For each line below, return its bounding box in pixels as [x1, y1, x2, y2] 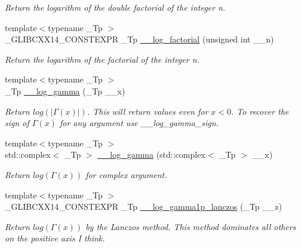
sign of [5, 117, 29, 129]
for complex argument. [85, 168, 167, 180]
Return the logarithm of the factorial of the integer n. [5, 53, 199, 65]
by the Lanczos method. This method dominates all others [85, 220, 296, 232]
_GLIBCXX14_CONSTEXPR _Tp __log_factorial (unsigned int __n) [5, 33, 274, 45]
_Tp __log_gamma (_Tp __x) [5, 84, 125, 97]
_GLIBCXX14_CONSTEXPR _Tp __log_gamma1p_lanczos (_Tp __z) [5, 200, 282, 213]
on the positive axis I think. [5, 232, 105, 244]
